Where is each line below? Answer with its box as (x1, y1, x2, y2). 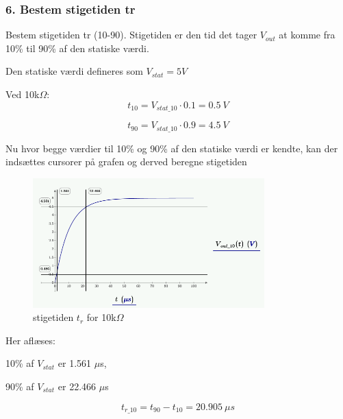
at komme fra (279, 27, 335, 42)
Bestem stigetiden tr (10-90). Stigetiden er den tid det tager (5, 27, 257, 42)
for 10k (86, 310, 116, 324)
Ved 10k (5, 87, 40, 101)
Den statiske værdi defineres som (5, 64, 143, 78)
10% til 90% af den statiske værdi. (5, 40, 149, 55)
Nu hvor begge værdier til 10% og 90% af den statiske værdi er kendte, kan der (5, 141, 338, 155)
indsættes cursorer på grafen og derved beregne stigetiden (5, 154, 247, 169)
